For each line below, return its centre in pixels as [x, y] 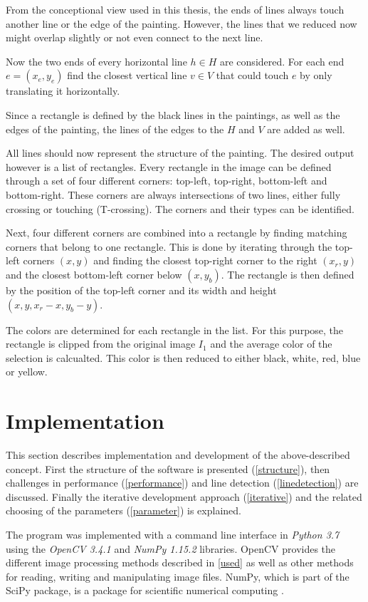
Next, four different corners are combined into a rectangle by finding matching [177, 233]
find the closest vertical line [127, 75]
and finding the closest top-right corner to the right [205, 260]
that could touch [252, 75]
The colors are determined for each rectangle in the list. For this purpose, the [175, 329]
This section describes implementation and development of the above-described [178, 455]
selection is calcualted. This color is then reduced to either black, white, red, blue [183, 357]
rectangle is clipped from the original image [101, 344]
